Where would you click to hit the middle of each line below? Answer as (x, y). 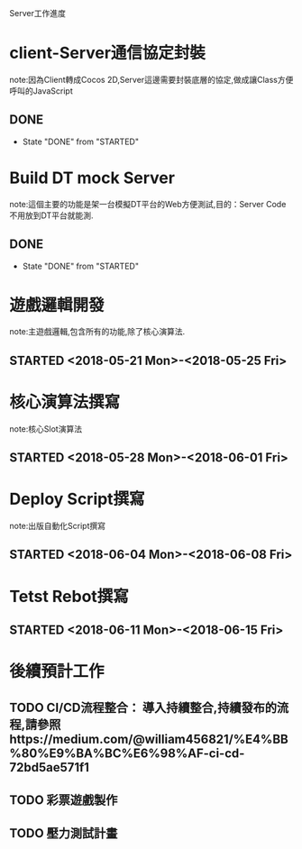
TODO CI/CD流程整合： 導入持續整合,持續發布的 (143, 707)
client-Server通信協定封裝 (107, 53)
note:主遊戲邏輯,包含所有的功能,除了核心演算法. (97, 332)
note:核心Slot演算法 (46, 429)
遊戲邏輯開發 (57, 305)
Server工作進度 (37, 13)
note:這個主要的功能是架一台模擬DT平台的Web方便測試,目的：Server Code (148, 204)
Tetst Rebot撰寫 (69, 596)
